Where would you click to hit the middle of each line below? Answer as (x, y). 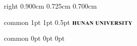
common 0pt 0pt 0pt (34, 38)
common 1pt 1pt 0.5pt (37, 22)
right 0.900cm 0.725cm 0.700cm (50, 6)
